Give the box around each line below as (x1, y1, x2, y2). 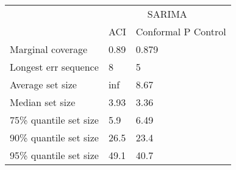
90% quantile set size (10, 130, 99, 144)
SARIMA (147, 7, 187, 21)
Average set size (10, 77, 77, 91)
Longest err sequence (10, 60, 99, 74)
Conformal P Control (135, 24, 226, 38)
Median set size (10, 95, 76, 109)
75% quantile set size (10, 113, 99, 127)
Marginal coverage (10, 42, 88, 56)
